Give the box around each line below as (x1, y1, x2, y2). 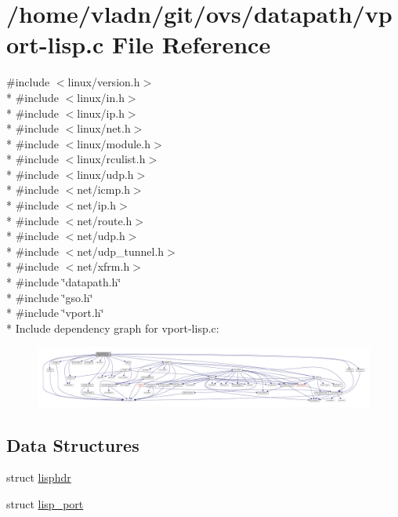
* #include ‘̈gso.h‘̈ (6, 289, 93, 305)
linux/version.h (67, 74, 140, 90)
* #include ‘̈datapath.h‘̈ (6, 274, 121, 290)
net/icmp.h (77, 181, 130, 198)
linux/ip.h (77, 104, 125, 121)
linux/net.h (77, 120, 131, 137)
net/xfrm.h (77, 258, 130, 275)
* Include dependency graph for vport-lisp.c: (6, 319, 219, 336)
